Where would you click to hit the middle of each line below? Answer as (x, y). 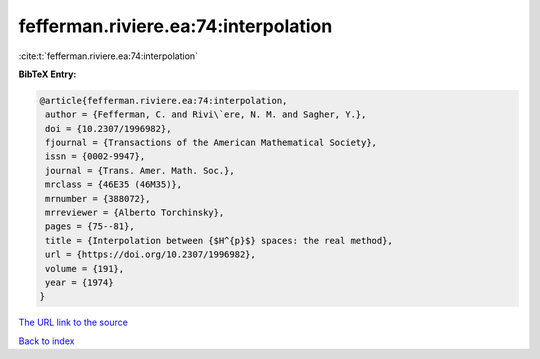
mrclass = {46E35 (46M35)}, (114, 184)
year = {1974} (79, 282)
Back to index (46, 341)
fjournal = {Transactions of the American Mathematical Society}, (211, 143)
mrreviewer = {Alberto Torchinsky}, (135, 213)
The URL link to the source (73, 322)
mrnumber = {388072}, (98, 198)
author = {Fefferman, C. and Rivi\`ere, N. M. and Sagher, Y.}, (206, 114)
